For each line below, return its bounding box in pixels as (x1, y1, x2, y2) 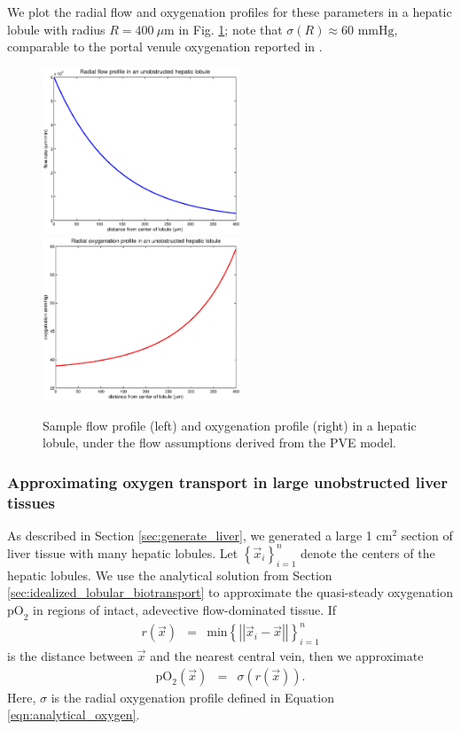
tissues (7, 491, 55, 513)
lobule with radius (7, 19, 105, 38)
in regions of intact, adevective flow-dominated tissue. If (33, 600, 337, 618)
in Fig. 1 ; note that (178, 19, 283, 38)
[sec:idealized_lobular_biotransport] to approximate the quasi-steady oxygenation (7, 583, 453, 602)
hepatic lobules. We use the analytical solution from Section (7, 565, 332, 584)
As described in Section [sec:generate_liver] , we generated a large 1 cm (7, 525, 393, 544)
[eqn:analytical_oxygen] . (7, 705, 140, 724)
